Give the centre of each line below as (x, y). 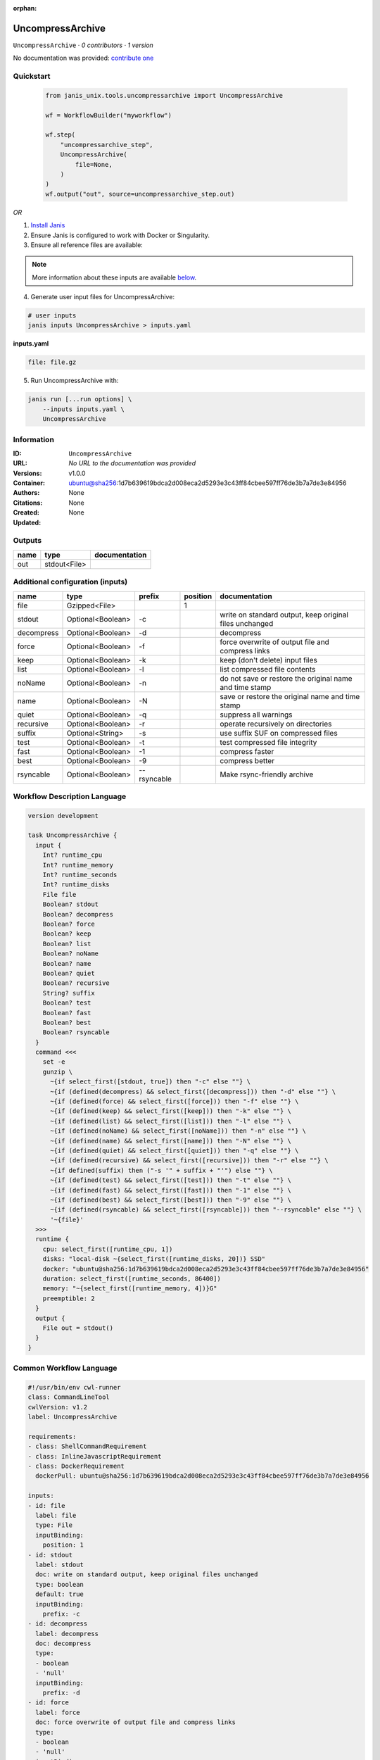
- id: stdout (50, 1555)
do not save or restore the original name (286, 678)
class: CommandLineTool (69, 1397)
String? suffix (69, 993)
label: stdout (60, 1564)
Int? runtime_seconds (80, 875)
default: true (60, 1594)
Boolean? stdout (70, 904)
